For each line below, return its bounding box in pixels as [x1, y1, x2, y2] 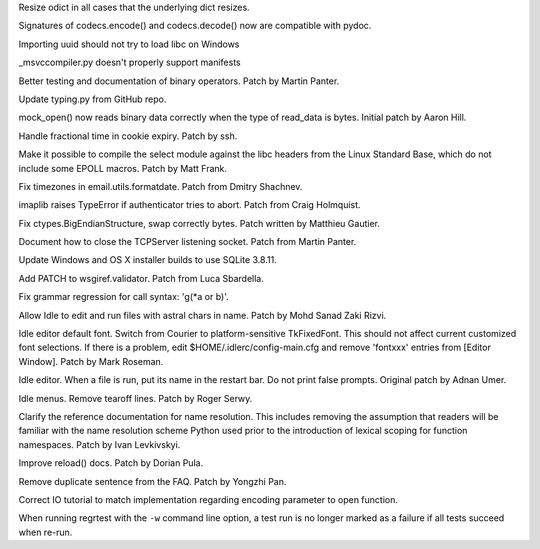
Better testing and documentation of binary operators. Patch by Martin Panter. [18, 75, 340, 87]
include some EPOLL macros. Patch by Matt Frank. [18, 162, 228, 174]
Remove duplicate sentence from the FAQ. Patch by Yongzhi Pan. [18, 475, 287, 487]
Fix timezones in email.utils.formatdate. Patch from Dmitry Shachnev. [18, 180, 303, 192]
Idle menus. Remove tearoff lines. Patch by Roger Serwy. [18, 392, 253, 404]
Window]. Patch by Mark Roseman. [18, 355, 164, 367]
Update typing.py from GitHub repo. [18, 93, 167, 105]
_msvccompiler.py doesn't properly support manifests [18, 56, 241, 69]
